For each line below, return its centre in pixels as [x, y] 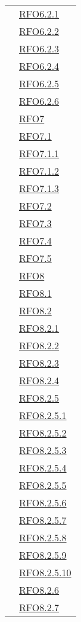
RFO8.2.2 [39, 345]
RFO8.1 [35, 293]
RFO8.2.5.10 [45, 572]
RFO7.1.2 [39, 171]
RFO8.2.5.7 [43, 520]
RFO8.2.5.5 [43, 485]
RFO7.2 [35, 206]
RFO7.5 [35, 258]
